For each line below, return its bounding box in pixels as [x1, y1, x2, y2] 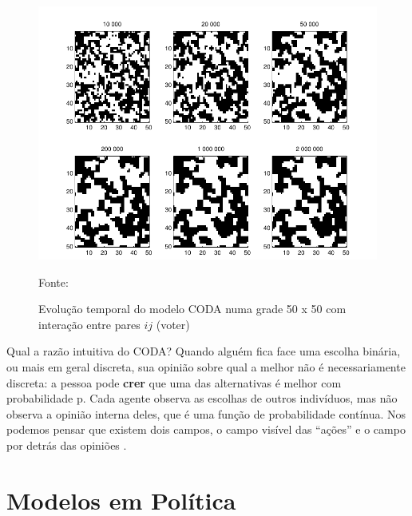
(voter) [156, 316, 190, 332]
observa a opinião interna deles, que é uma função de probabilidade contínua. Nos [6, 405, 406, 422]
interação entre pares [38, 316, 141, 332]
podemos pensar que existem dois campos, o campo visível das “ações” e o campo [6, 421, 406, 438]
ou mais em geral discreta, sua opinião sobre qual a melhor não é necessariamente [6, 358, 406, 375]
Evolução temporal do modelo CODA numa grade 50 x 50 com [38, 300, 347, 317]
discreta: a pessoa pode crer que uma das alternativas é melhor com [6, 374, 342, 391]
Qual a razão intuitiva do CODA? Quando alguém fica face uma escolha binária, [6, 343, 401, 359]
